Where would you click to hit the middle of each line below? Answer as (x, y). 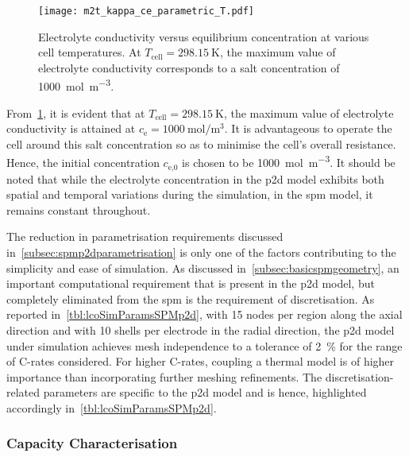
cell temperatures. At (90, 52)
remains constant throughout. (79, 209)
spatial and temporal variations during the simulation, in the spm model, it (190, 194)
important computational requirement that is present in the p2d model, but (191, 283)
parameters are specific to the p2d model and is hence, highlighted (205, 392)
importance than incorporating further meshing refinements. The (164, 376)
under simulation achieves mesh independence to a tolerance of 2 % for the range (204, 345)
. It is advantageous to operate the (308, 128)
